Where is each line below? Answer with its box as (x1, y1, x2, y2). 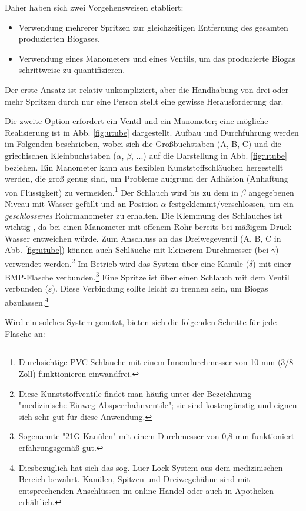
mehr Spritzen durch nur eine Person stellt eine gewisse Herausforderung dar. (5, 95, 284, 107)
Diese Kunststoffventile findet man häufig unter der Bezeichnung (18, 387, 252, 399)
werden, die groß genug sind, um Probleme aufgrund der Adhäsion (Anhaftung (5, 172, 288, 185)
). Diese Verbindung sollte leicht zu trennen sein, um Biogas (52, 282, 268, 295)
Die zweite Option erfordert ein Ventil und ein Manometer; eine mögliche (5, 115, 268, 127)
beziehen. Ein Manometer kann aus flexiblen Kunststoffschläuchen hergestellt (5, 161, 284, 173)
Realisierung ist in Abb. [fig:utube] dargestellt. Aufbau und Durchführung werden (5, 126, 299, 138)
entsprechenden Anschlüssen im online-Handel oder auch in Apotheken (18, 484, 274, 496)
